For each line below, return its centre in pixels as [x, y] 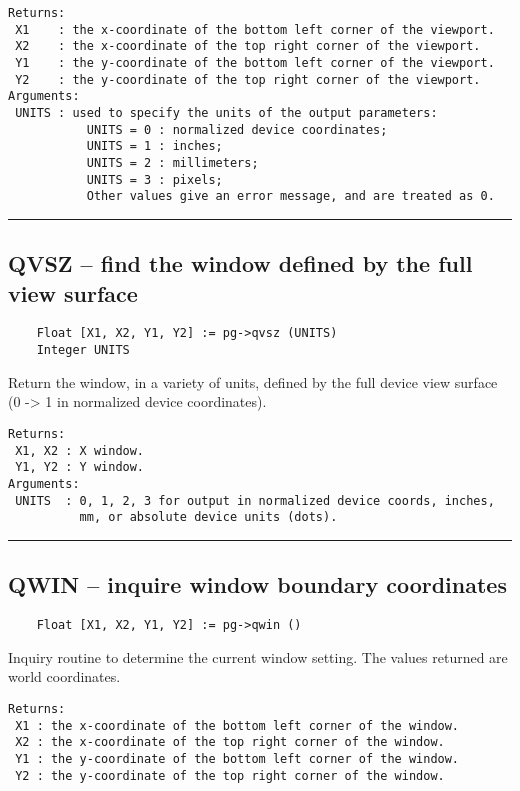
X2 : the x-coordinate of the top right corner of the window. [230, 742]
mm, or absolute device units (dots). [208, 517]
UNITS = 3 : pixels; [154, 179]
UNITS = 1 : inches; [154, 146]
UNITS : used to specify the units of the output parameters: [226, 112]
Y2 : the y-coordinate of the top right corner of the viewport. [248, 79]
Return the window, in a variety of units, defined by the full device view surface [253, 381]
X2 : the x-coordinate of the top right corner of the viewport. [248, 46]
